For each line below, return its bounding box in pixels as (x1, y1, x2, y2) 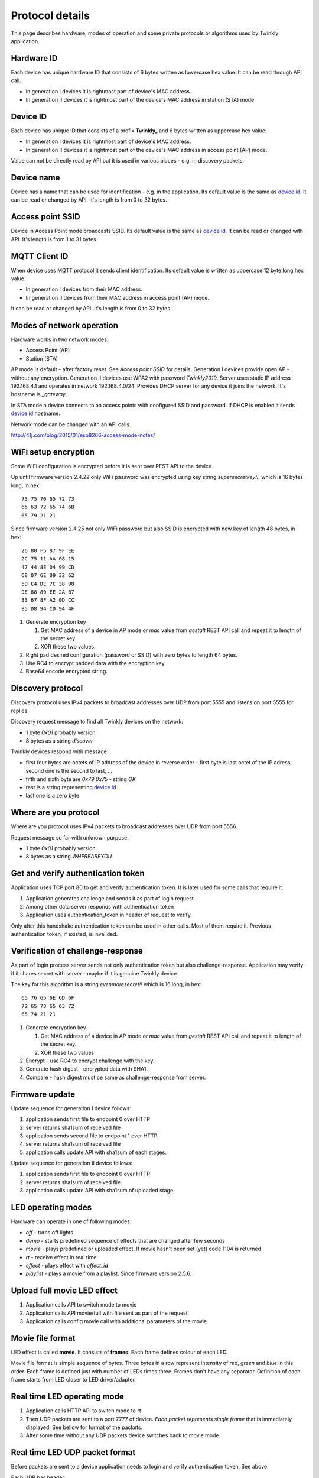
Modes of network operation (11, 320, 118, 330)
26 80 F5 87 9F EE (21, 547, 75, 554)
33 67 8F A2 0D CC (21, 597, 75, 604)
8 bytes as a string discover (25, 737, 93, 744)
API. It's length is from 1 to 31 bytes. (11, 235, 98, 242)
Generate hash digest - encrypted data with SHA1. (25, 1065, 148, 1072)
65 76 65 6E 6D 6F (21, 994, 75, 1001)
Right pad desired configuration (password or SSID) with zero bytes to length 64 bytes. (25, 651, 238, 659)
